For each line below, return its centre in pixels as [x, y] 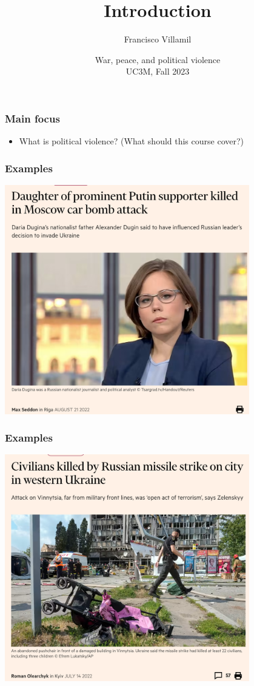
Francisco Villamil [158, 39]
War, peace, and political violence [158, 59]
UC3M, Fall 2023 [158, 71]
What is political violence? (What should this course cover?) [132, 141]
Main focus [32, 118]
